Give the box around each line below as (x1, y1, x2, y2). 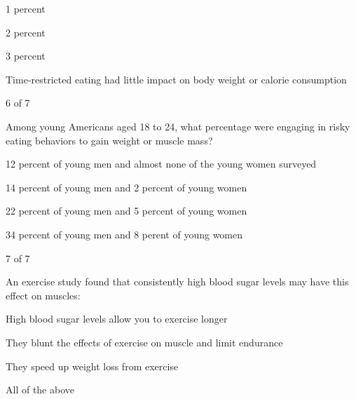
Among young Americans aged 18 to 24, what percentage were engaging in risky (6, 119, 350, 133)
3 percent (6, 48, 46, 63)
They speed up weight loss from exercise (6, 358, 179, 373)
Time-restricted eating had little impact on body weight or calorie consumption (6, 72, 347, 86)
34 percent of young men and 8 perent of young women (6, 226, 243, 241)
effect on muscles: (6, 288, 81, 302)
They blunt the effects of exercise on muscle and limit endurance (6, 334, 283, 349)
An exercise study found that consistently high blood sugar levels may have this (6, 274, 349, 289)
